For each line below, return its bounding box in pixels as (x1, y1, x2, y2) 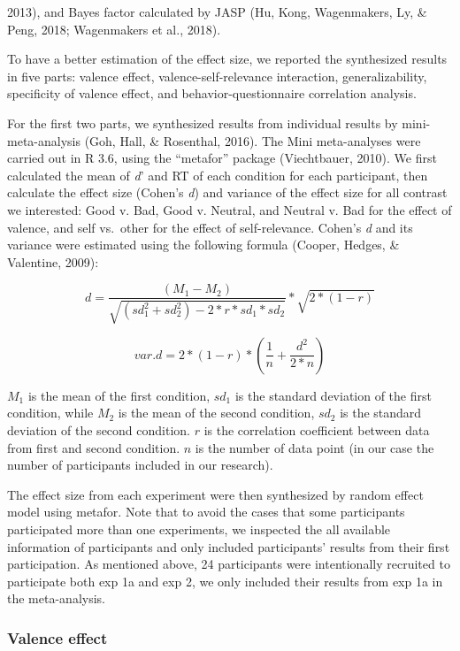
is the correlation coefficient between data (203, 420, 430, 439)
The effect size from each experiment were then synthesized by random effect (7, 485, 424, 503)
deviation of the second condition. (7, 420, 190, 439)
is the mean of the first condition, (27, 386, 211, 404)
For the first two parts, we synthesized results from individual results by (7, 113, 398, 132)
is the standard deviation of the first (234, 386, 432, 404)
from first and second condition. (7, 438, 180, 456)
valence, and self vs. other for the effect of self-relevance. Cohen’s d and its (7, 218, 413, 236)
